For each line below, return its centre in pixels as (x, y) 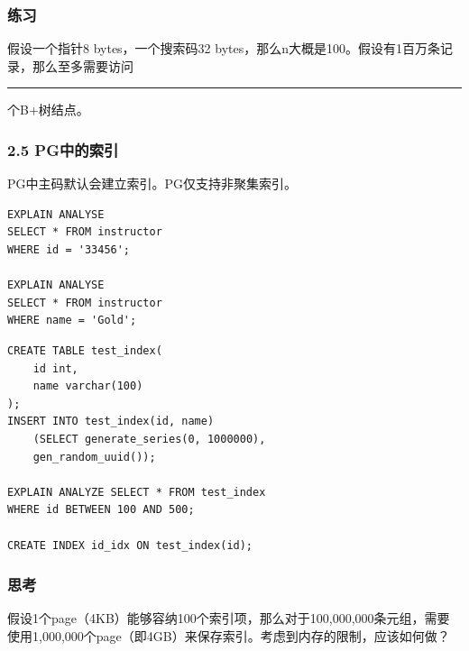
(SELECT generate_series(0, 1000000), (149, 439)
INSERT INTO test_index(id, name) (111, 422)
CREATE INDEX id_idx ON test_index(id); (130, 545)
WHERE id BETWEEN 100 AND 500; (101, 510)
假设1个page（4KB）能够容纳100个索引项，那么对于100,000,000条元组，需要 (229, 618)
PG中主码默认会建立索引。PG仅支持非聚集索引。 (152, 183)
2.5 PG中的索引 (63, 149)
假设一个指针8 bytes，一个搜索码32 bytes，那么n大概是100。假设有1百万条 (224, 48)
